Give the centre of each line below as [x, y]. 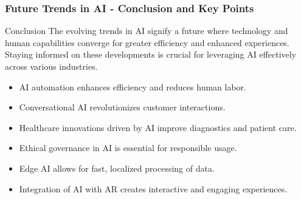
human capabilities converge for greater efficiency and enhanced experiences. [147, 42]
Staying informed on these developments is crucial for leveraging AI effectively [151, 54]
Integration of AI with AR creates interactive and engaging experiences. [153, 188]
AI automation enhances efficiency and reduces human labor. [133, 86]
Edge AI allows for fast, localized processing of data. [117, 168]
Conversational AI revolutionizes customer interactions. [122, 107]
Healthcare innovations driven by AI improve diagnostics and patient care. [158, 127]
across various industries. [51, 66]
